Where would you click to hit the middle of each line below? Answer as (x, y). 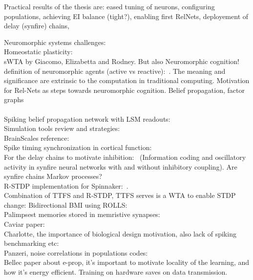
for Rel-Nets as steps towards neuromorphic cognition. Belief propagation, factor (124, 90)
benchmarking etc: (32, 243)
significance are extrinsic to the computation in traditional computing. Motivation (127, 80)
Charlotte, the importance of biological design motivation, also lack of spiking (120, 233)
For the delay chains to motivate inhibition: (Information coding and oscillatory (125, 157)
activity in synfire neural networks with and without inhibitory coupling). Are (121, 166)
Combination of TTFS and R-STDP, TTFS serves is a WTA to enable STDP (120, 195)
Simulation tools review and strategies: (62, 128)
